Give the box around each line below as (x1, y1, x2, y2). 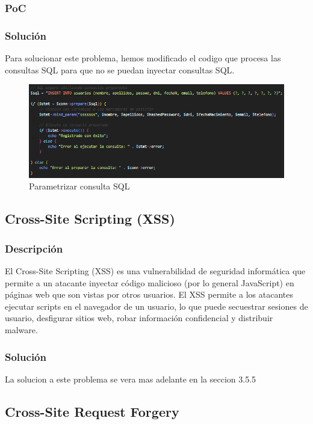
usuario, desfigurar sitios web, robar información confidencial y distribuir (5, 312, 273, 324)
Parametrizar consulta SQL (29, 180, 130, 192)
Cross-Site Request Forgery (5, 402, 179, 420)
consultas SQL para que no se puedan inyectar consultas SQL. (5, 63, 235, 76)
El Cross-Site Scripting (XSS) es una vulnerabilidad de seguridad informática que (5, 265, 306, 277)
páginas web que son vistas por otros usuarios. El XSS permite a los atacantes (5, 288, 293, 301)
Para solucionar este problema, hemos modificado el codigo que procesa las (5, 52, 281, 64)
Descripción (5, 241, 63, 256)
